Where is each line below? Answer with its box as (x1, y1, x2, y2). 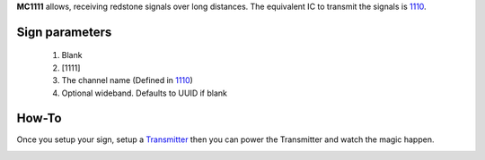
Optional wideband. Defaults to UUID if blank (61, 88, 228, 98)
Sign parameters (16, 24, 112, 39)
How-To (16, 111, 62, 126)
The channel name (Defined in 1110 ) (61, 75, 193, 86)
